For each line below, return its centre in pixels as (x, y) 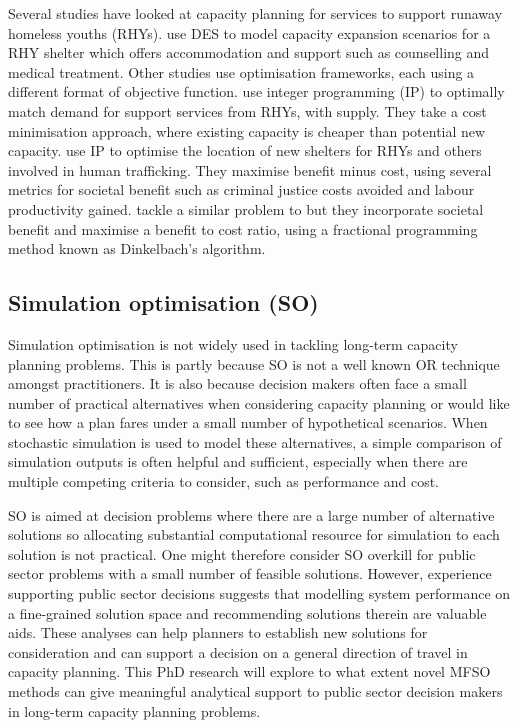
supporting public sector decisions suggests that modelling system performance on (259, 593)
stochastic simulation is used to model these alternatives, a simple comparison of (255, 441)
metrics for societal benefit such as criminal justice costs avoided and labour (241, 189)
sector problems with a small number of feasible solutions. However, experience (250, 573)
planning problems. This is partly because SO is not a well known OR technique (254, 363)
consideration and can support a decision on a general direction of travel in (238, 651)
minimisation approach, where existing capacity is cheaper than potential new (247, 130)
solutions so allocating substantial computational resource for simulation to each (254, 534)
